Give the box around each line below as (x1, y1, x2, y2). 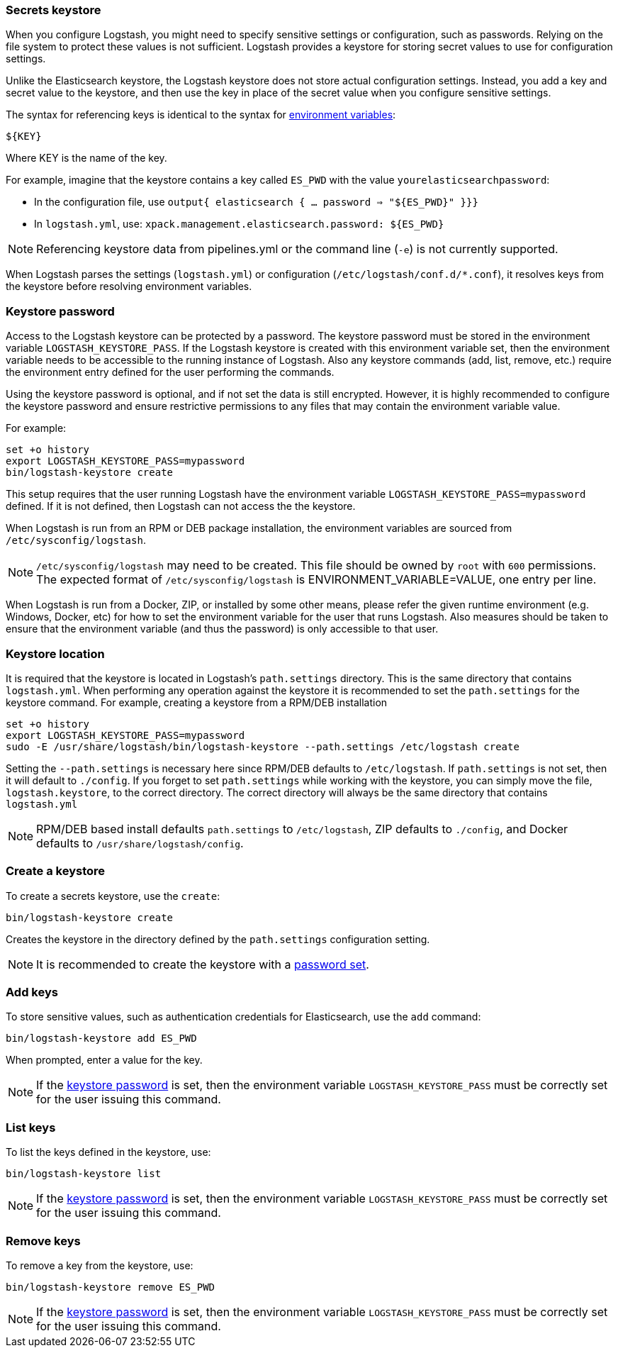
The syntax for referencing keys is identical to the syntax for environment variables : (6, 108, 396, 121)
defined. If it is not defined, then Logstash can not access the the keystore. (6, 500, 356, 513)
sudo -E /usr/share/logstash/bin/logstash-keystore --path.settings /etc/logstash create (6, 740, 519, 752)
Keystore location (6, 646, 105, 661)
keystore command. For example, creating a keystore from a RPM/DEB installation (6, 696, 388, 708)
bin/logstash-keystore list (6, 1168, 162, 1180)
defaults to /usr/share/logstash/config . (36, 835, 244, 850)
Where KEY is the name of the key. (6, 152, 167, 165)
